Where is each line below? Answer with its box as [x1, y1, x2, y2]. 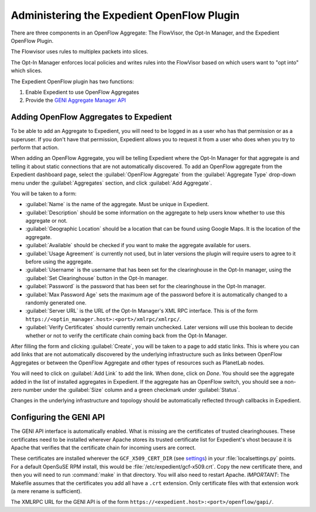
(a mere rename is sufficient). [11, 487, 82, 494]
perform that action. [11, 144, 59, 151]
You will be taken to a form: [11, 190, 77, 197]
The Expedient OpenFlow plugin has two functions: [11, 78, 135, 85]
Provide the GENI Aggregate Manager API [25, 97, 126, 104]
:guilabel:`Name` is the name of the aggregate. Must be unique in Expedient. [25, 201, 209, 208]
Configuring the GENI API [11, 412, 105, 422]
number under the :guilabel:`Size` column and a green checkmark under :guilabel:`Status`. [23, 386, 240, 393]
